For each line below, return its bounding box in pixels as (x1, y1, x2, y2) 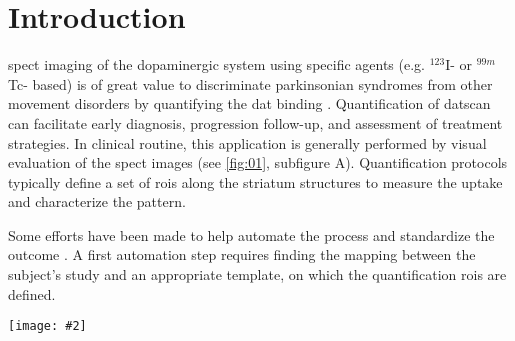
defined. (8, 283, 56, 304)
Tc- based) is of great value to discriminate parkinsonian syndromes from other (8, 73, 493, 94)
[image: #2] (8, 319, 87, 334)
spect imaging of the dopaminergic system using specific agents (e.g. (8, 54, 425, 75)
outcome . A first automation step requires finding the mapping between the (8, 244, 476, 265)
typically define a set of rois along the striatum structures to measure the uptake (8, 171, 503, 192)
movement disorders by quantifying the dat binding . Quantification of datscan (8, 93, 491, 114)
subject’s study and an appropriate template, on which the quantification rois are (8, 264, 507, 285)
